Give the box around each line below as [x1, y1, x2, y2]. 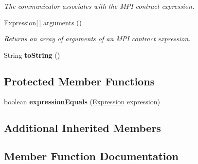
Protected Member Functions [4, 73, 155, 88]
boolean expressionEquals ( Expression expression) [4, 96, 160, 106]
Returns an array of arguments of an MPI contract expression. [4, 33, 191, 44]
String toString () [4, 49, 60, 60]
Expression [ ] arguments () [4, 17, 82, 27]
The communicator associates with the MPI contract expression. [4, 1, 195, 11]
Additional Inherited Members [4, 120, 161, 135]
